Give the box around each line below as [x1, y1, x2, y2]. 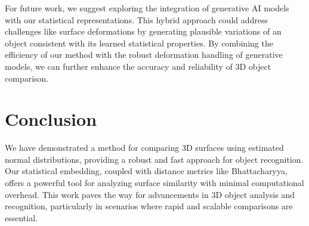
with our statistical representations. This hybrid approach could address [5, 13, 268, 26]
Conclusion [5, 107, 97, 131]
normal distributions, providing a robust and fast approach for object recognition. [5, 153, 304, 165]
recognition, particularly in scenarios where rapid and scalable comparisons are [5, 200, 293, 212]
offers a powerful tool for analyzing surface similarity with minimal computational [5, 177, 304, 189]
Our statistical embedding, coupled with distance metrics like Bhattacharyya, [5, 165, 288, 177]
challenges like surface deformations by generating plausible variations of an [5, 25, 282, 38]
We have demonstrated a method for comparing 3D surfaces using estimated [5, 141, 284, 154]
